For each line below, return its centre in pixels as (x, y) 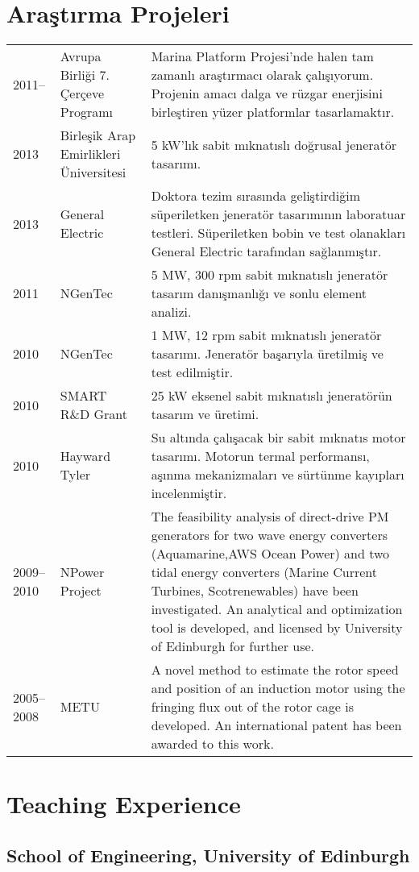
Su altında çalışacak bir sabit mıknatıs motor (278, 438)
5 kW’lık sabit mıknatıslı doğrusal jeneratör (274, 144)
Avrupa (81, 56)
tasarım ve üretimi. (205, 414)
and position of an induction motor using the (278, 688)
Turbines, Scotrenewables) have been (255, 591)
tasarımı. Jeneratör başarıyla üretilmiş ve (267, 354)
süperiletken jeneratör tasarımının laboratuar (278, 214)
